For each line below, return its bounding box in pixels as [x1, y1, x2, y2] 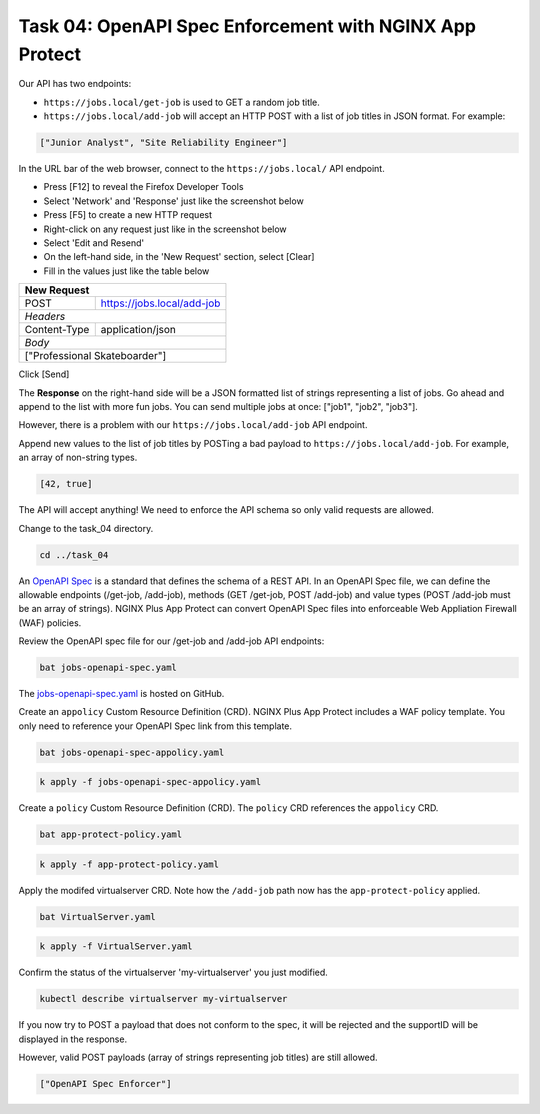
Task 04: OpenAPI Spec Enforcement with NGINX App [18, 15, 477, 37]
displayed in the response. [18, 1033, 128, 1045]
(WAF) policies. [18, 616, 82, 629]
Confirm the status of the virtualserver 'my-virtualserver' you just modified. [18, 966, 329, 979]
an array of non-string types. [18, 451, 138, 464]
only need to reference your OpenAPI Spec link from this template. [18, 720, 293, 732]
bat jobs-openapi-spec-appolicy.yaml [39, 746, 225, 758]
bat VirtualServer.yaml [39, 911, 157, 922]
